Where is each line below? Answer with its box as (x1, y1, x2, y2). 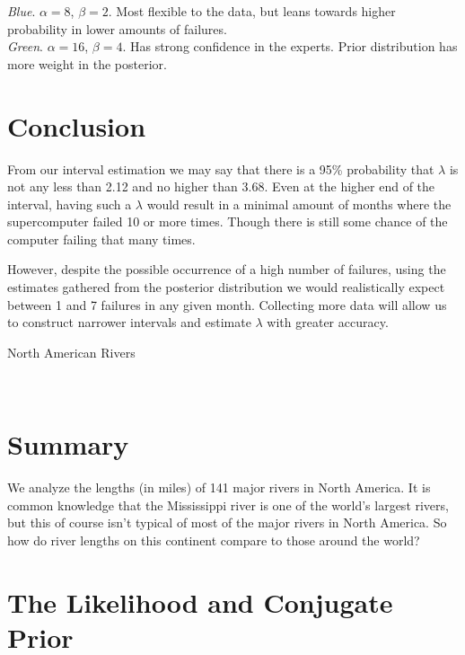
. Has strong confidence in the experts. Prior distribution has (122, 37, 458, 56)
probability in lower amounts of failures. (7, 19, 227, 38)
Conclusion (7, 107, 146, 144)
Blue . (7, 2, 36, 20)
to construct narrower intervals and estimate (7, 313, 251, 332)
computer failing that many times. (7, 229, 196, 248)
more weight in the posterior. (7, 54, 167, 73)
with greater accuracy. (267, 313, 389, 332)
